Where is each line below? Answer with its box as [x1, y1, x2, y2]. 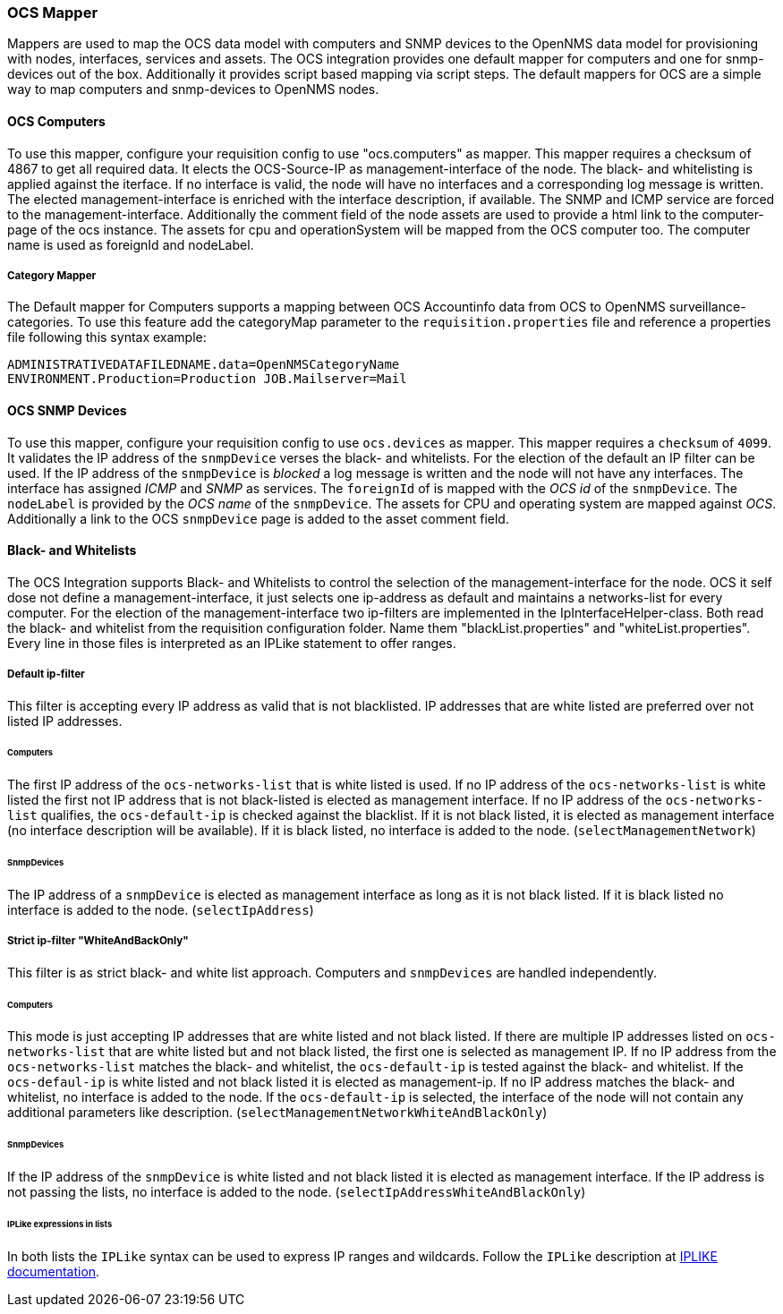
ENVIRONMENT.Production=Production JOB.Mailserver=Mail [7, 371, 407, 387]
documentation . [7, 1263, 100, 1279]
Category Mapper [7, 269, 97, 282]
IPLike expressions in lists [7, 1218, 113, 1229]
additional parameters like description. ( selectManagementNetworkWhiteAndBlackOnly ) [7, 1105, 548, 1121]
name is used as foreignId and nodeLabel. [7, 236, 254, 252]
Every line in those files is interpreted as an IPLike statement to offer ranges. [7, 635, 456, 651]
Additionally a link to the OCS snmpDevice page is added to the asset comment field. [7, 510, 509, 526]
